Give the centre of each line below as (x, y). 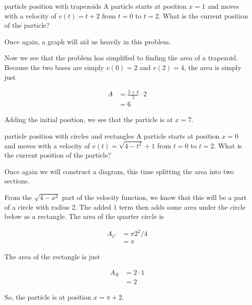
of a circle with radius (37, 206)
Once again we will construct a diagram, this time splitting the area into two (119, 171)
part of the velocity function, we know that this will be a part (154, 197)
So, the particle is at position (48, 297)
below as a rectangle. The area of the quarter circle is (84, 216)
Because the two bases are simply (54, 67)
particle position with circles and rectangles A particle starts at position (112, 135)
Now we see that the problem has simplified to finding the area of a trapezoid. (121, 58)
